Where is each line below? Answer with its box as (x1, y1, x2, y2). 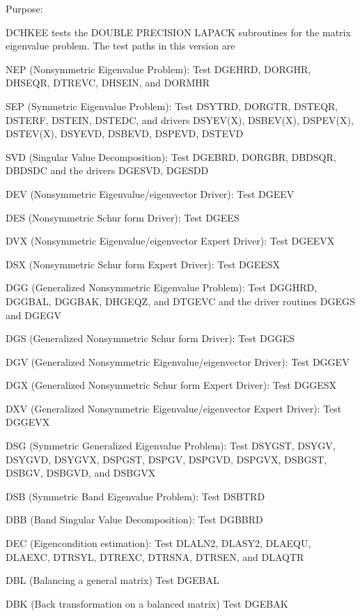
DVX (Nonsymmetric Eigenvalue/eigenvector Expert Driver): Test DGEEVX (6, 233, 335, 248)
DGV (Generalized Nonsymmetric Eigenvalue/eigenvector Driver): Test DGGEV (6, 354, 350, 369)
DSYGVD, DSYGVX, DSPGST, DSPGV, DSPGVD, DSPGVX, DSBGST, (6, 452, 327, 466)
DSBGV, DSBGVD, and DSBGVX (6, 465, 156, 480)
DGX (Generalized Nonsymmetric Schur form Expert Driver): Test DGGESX (6, 378, 337, 392)
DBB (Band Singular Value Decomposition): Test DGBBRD (6, 512, 263, 527)
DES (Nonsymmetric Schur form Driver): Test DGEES (6, 210, 240, 224)
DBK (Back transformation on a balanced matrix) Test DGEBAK (6, 596, 288, 610)
